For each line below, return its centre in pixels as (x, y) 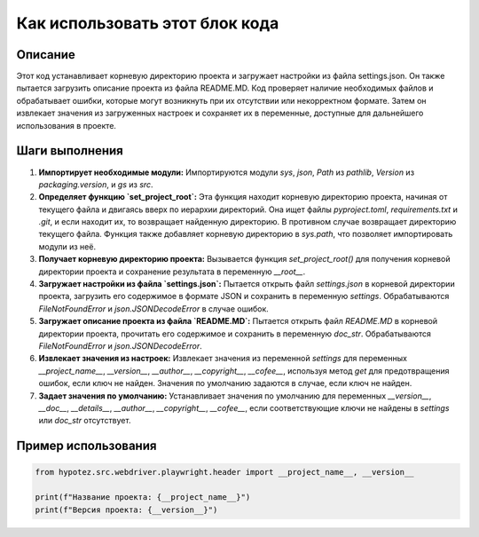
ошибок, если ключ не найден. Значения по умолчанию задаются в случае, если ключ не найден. (225, 383)
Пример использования (86, 446)
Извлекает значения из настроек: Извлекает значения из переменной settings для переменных (223, 359)
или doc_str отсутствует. (85, 421)
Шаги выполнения (70, 151)
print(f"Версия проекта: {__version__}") (126, 509)
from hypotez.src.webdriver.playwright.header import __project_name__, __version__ (224, 472)
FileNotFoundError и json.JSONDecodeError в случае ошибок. (154, 308)
